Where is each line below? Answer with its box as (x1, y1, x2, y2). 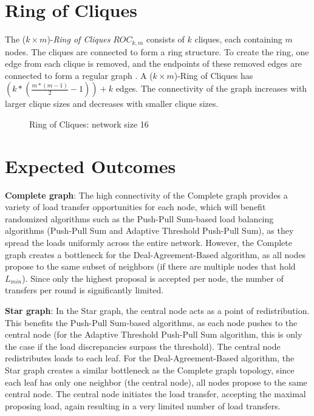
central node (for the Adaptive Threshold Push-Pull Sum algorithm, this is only (5, 328, 302, 341)
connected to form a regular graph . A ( (5, 69, 153, 81)
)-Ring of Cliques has (174, 69, 253, 81)
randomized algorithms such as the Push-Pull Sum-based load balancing (5, 212, 274, 225)
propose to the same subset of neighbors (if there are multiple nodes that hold (5, 260, 296, 273)
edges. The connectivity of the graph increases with (115, 82, 307, 95)
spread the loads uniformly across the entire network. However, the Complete (5, 236, 293, 249)
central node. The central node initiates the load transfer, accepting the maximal (5, 387, 306, 400)
